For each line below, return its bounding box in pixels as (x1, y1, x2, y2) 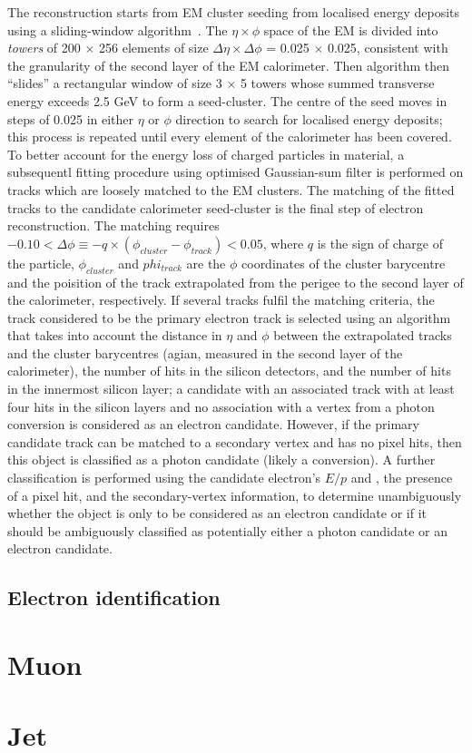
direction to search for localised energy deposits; (175, 109, 443, 128)
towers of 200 (7, 38, 81, 57)
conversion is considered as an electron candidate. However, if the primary (7, 415, 419, 434)
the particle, (7, 253, 74, 272)
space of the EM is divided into (263, 20, 438, 39)
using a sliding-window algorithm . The (7, 20, 228, 39)
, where (262, 233, 304, 252)
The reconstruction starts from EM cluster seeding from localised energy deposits (7, 3, 460, 21)
